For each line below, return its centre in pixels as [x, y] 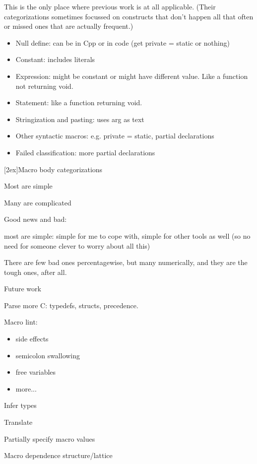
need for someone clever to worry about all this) [77, 245]
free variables [36, 372]
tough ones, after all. [35, 272]
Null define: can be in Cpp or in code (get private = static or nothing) [123, 42]
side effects [32, 339]
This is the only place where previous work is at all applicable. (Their [110, 6]
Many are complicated [38, 202]
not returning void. [44, 86]
